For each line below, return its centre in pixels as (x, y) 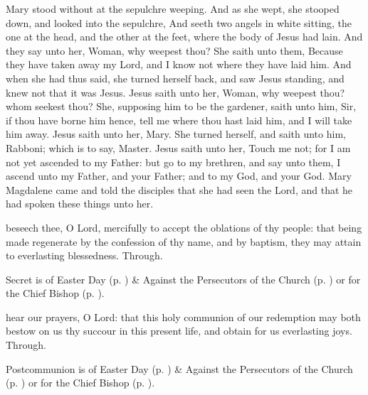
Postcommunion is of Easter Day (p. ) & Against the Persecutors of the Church (179, 368)
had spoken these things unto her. (80, 204)
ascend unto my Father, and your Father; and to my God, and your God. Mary (179, 176)
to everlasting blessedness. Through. (84, 255)
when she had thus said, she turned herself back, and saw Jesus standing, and (175, 78)
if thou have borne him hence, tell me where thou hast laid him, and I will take (179, 120)
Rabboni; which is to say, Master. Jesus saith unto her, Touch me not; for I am (178, 147)
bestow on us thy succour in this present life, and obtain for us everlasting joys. (179, 331)
